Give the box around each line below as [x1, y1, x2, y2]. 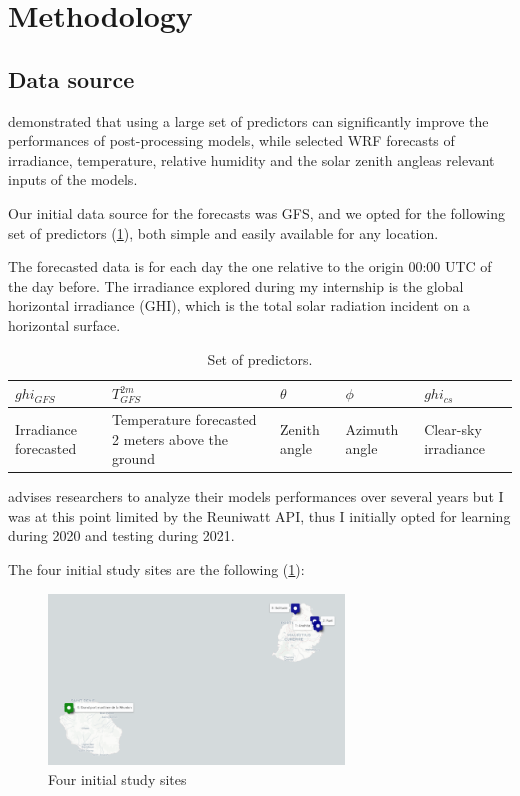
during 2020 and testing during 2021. [8, 525, 235, 546]
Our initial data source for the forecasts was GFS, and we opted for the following [8, 202, 506, 223]
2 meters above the [112, 428, 229, 449]
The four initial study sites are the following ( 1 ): [8, 559, 305, 580]
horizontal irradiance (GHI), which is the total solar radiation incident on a [8, 295, 471, 316]
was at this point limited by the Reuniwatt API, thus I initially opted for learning [8, 505, 511, 526]
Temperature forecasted [112, 408, 257, 429]
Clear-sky [424, 418, 482, 439]
